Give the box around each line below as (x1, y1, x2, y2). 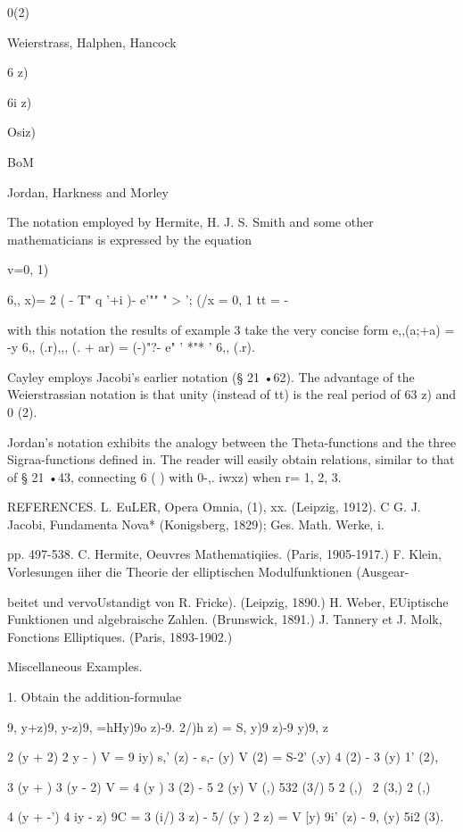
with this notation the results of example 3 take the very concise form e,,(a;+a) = (7, 320, 455, 338)
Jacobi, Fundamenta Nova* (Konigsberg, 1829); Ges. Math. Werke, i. (7, 514, 384, 533)
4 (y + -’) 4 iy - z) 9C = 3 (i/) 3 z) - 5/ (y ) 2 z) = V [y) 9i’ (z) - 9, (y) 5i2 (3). (7, 807, 444, 826)
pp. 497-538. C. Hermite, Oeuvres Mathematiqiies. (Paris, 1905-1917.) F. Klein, (7, 545, 442, 563)
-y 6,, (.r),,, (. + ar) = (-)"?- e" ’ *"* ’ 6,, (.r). (7, 337, 255, 356)
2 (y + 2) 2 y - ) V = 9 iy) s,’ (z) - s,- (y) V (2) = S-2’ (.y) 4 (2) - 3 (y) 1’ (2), (7, 747, 439, 766)
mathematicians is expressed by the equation (7, 229, 252, 248)
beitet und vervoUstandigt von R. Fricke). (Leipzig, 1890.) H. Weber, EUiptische (7, 592, 449, 611)
